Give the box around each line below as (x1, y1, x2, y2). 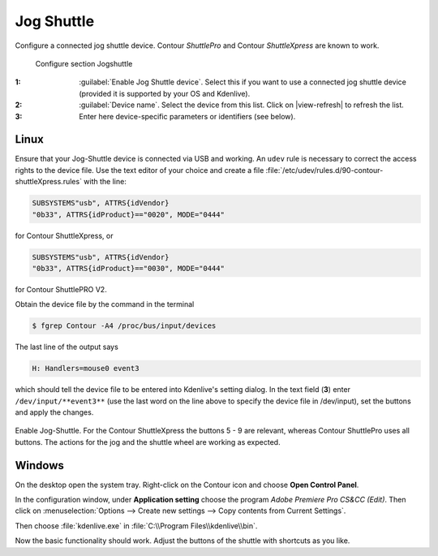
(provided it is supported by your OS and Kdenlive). (79, 88, 251, 98)
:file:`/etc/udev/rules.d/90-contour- (265, 165, 384, 175)
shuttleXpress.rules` (15, 177, 83, 187)
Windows (15, 459, 64, 472)
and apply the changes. (15, 407, 94, 417)
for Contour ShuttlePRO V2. (15, 284, 107, 294)
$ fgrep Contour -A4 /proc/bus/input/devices (32, 321, 217, 330)
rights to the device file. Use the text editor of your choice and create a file (15, 165, 264, 175)
